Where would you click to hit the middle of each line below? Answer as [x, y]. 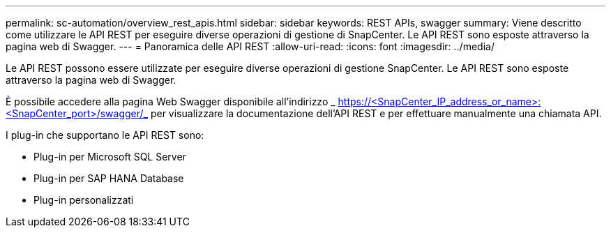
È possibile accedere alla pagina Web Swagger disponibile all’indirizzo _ [171, 102]
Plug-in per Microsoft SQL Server [110, 157]
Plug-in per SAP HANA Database [109, 178]
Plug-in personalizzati [84, 200]
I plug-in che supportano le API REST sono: [105, 135]
